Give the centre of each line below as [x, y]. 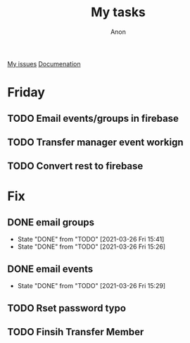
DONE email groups [51, 222]
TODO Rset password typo [67, 308]
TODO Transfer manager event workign [95, 142]
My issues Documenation [44, 63]
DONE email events [50, 269]
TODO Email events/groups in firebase [93, 118]
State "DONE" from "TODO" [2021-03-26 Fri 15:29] [91, 286]
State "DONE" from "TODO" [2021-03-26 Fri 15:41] [91, 239]
